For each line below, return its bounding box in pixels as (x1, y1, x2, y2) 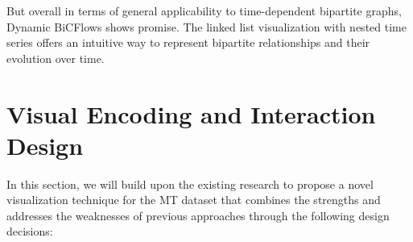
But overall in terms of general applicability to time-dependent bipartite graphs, (6, 2, 402, 19)
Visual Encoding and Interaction (6, 97, 376, 130)
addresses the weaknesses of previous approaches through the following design (6, 207, 390, 223)
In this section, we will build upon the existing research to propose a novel (6, 175, 374, 192)
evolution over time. (6, 49, 105, 66)
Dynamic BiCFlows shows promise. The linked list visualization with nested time (6, 18, 407, 35)
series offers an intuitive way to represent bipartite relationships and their (6, 34, 370, 51)
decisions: (6, 223, 53, 240)
